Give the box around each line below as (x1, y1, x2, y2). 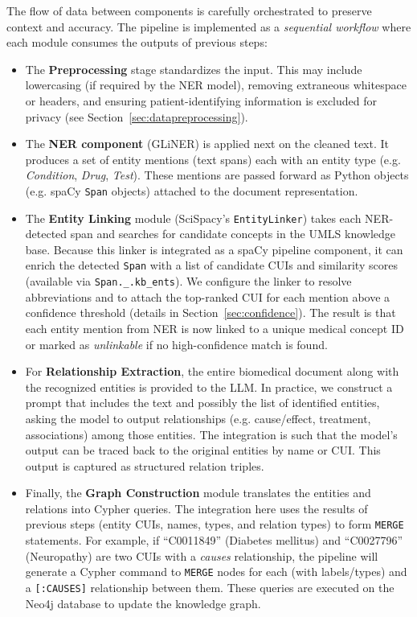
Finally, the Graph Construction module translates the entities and (25, 484, 371, 501)
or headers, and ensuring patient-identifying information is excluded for (25, 92, 378, 109)
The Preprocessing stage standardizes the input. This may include (25, 60, 362, 77)
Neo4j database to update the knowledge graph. (25, 594, 261, 611)
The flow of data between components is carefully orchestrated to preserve (6, 2, 372, 19)
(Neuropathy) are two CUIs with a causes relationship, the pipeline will (25, 547, 378, 564)
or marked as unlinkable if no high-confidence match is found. (25, 335, 328, 352)
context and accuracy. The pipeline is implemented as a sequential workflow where (6, 18, 411, 35)
